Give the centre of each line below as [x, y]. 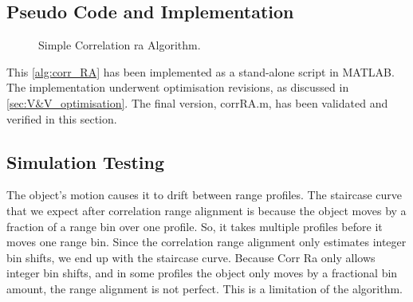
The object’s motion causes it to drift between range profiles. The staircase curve [205, 195]
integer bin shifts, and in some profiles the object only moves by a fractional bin [202, 273]
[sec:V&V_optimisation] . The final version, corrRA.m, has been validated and [197, 102]
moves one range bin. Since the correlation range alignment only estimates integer [206, 242]
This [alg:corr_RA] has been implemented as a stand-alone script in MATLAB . [201, 71]
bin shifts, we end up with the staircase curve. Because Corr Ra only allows [191, 257]
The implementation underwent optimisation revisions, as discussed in [178, 87]
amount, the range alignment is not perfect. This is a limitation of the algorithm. [205, 288]
